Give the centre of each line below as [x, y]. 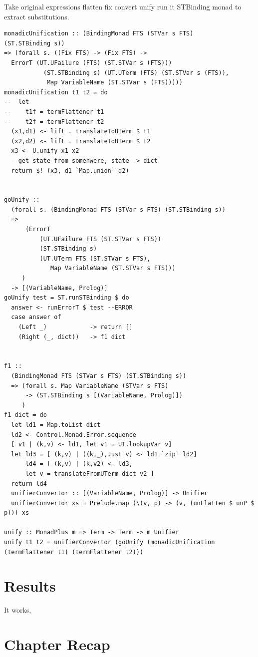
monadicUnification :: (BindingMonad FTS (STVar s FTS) [99, 34]
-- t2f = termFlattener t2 [54, 122]
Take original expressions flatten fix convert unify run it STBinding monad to [123, 6]
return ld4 [29, 484]
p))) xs [17, 513]
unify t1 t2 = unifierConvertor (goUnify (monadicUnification [110, 542]
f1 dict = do [25, 415]
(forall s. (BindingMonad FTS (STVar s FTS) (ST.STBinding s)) [118, 209]
